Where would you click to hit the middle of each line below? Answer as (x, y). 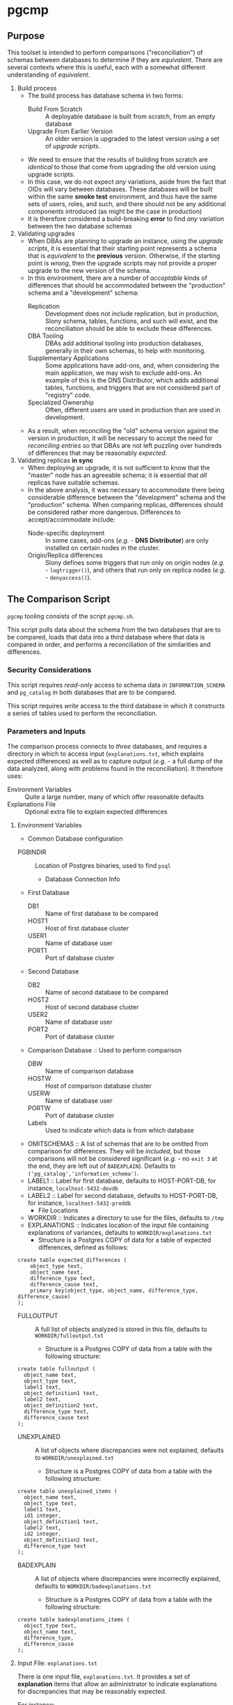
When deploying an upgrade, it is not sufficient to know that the (119, 468)
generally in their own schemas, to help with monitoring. (126, 351)
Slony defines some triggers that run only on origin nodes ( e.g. (135, 562)
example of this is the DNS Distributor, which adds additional (132, 380)
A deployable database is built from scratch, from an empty (130, 116)
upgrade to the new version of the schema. (89, 271)
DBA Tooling (46, 336)
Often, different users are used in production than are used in (133, 410)
